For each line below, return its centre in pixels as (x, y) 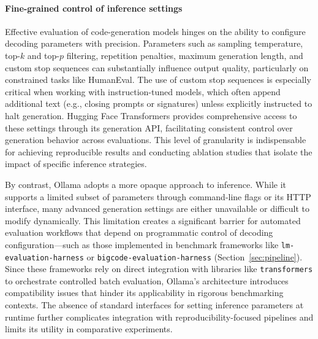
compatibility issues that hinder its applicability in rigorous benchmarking (144, 293)
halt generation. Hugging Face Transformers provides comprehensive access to (151, 115)
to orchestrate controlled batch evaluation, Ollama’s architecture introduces (147, 280)
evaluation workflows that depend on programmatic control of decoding (139, 232)
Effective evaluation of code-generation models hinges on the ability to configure (155, 31)
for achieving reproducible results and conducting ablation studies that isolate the (159, 151)
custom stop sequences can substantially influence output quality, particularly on (157, 67)
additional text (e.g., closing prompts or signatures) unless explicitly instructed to (159, 103)
